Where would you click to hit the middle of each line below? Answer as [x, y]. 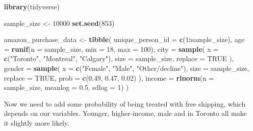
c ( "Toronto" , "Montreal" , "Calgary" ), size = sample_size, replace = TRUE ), [119, 58]
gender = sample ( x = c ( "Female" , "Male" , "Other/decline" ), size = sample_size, [127, 68]
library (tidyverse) [32, 6]
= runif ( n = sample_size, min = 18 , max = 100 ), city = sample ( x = [111, 49]
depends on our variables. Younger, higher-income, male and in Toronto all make [126, 113]
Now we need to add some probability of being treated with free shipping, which [125, 103]
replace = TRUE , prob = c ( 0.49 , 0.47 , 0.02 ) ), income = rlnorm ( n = [109, 77]
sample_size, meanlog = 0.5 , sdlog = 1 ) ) [66, 87]
